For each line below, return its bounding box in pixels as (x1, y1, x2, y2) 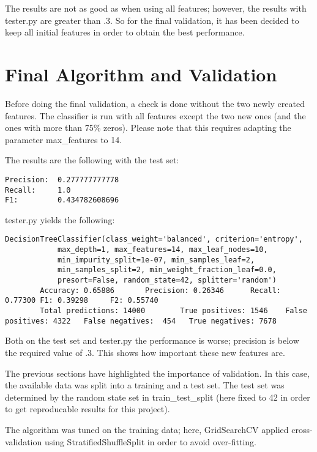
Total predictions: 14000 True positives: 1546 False (40, 306, 307, 316)
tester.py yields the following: (5, 213, 115, 226)
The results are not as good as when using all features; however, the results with (5, 2, 307, 14)
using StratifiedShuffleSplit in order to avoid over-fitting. (44, 435, 257, 448)
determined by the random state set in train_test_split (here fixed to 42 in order (5, 390, 310, 403)
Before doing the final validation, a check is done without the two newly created (5, 97, 305, 109)
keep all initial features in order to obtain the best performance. (5, 26, 245, 39)
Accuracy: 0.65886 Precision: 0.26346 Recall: (40, 286, 282, 295)
